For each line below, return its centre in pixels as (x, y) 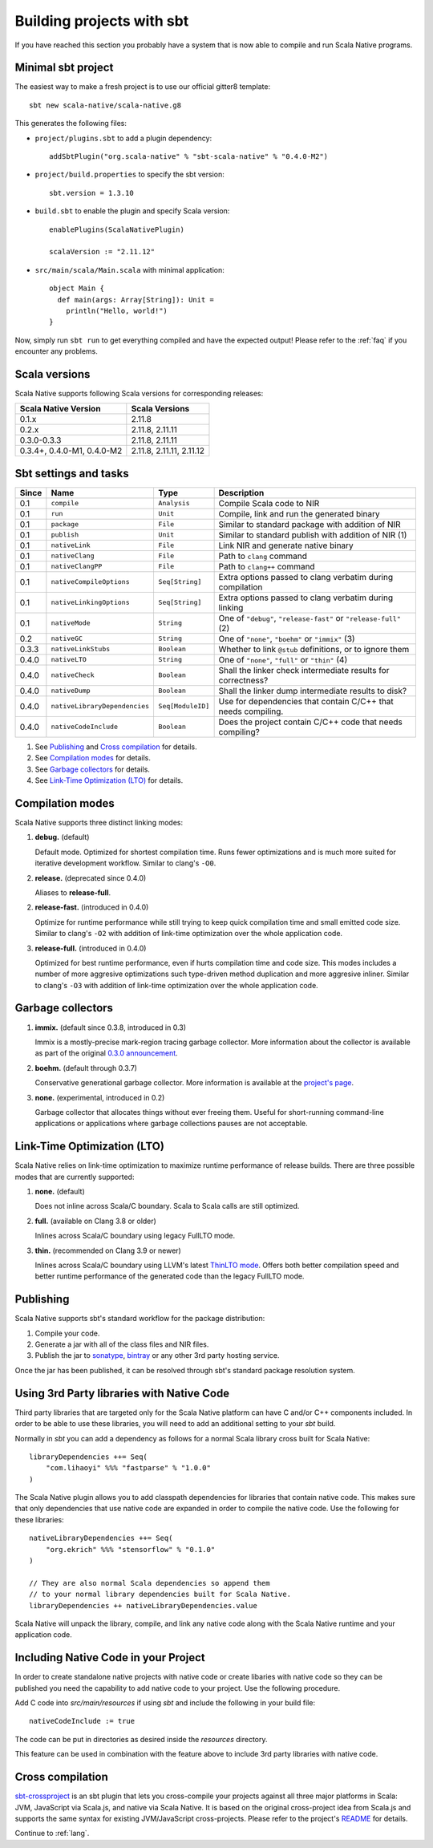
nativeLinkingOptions (90, 603)
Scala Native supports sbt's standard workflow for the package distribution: (140, 1319)
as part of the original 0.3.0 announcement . (106, 1053)
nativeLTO (69, 660)
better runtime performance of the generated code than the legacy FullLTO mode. (170, 1276)
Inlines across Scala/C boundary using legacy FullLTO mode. (135, 1236)
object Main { (77, 288)
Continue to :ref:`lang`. (52, 1834)
